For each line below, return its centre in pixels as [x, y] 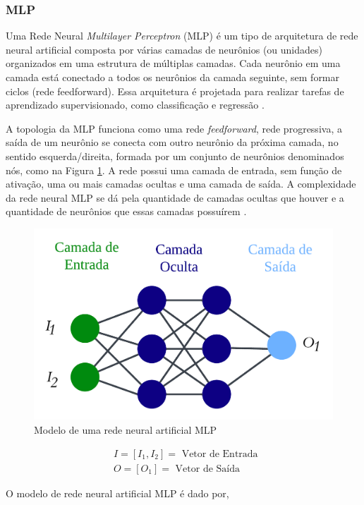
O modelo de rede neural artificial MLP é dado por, [117, 493]
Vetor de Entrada [220, 454]
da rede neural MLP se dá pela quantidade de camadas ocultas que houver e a [175, 197]
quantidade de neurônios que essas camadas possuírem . [126, 211]
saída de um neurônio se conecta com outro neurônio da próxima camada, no [172, 142]
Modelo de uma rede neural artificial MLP [126, 430]
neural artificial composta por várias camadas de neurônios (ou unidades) [164, 49]
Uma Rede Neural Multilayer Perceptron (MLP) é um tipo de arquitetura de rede [182, 36]
